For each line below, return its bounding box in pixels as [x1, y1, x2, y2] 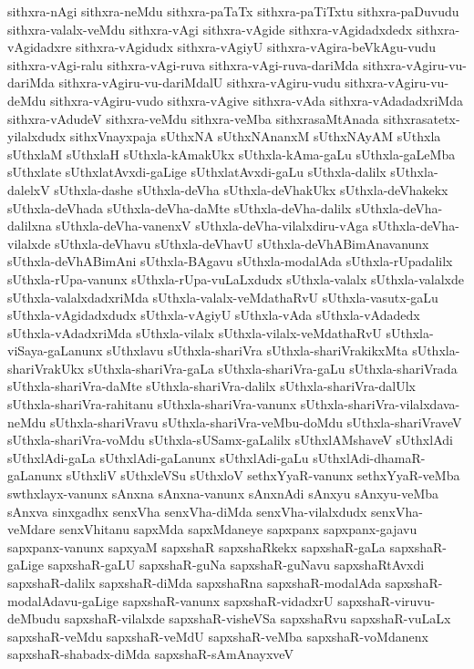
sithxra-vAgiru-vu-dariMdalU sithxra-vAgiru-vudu [58, 73, 341, 92]
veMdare [7, 520, 56, 539]
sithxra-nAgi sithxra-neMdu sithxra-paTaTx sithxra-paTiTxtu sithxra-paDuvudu [7, 2, 459, 20]
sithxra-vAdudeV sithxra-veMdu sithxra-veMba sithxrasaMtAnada [7, 108, 379, 128]
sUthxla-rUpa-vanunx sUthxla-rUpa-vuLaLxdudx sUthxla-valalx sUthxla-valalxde [7, 269, 464, 288]
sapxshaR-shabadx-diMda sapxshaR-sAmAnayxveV [7, 644, 294, 664]
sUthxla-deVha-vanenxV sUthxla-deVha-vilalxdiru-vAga [56, 216, 369, 235]
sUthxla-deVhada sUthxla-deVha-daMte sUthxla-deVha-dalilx [7, 198, 352, 217]
